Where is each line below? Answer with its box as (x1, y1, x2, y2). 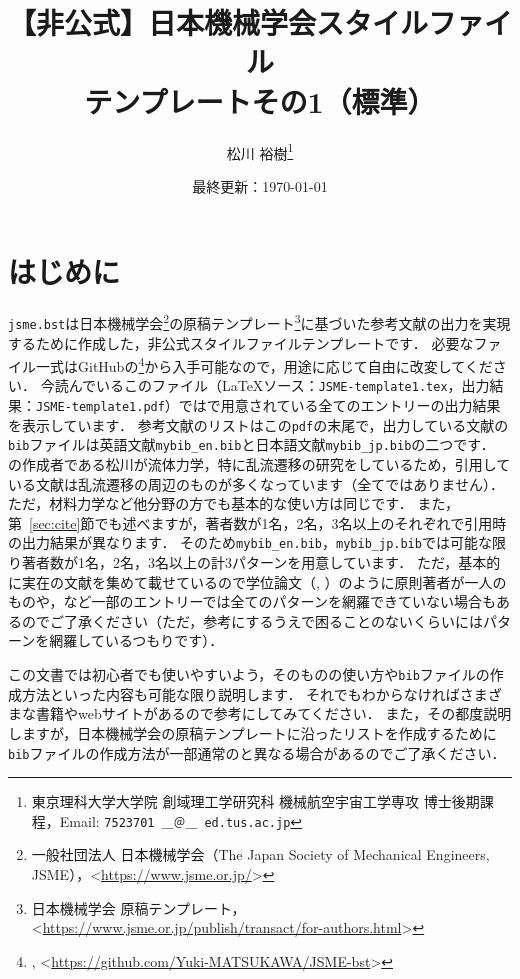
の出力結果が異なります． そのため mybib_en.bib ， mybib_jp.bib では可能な (8, 532, 492, 553)
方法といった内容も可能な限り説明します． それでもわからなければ (21, 683, 460, 704)
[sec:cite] (29, 512, 81, 533)
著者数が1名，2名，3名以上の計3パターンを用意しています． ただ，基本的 (21, 552, 501, 573)
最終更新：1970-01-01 (192, 175, 328, 196)
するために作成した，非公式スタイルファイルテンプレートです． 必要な (8, 332, 474, 353)
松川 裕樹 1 (226, 139, 294, 163)
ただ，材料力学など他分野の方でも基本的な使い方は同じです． (8, 493, 413, 514)
